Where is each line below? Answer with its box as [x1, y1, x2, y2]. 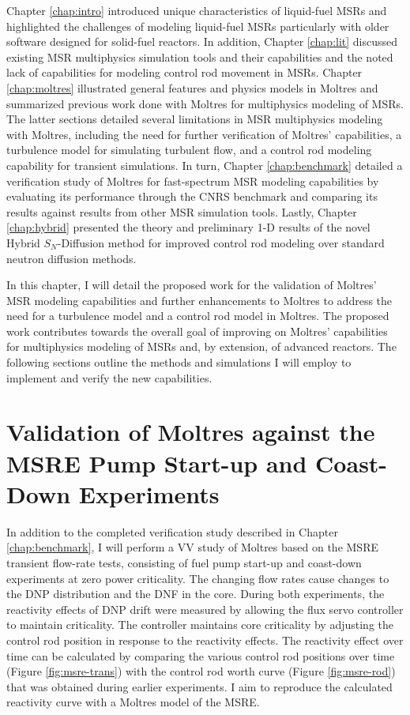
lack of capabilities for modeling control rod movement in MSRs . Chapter [6, 64, 363, 81]
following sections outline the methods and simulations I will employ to [6, 354, 352, 371]
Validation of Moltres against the [6, 416, 375, 448]
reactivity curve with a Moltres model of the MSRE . [6, 694, 260, 710]
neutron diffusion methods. [6, 250, 137, 266]
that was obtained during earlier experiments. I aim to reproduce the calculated [6, 678, 393, 694]
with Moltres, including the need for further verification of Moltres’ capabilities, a [6, 126, 402, 142]
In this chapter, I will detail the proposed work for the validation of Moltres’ [6, 277, 377, 293]
